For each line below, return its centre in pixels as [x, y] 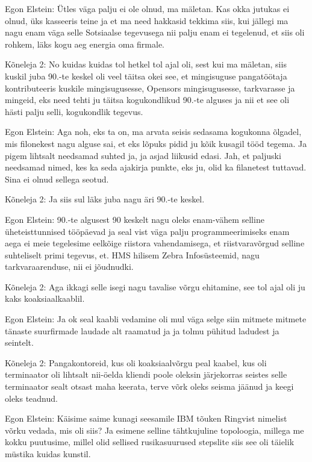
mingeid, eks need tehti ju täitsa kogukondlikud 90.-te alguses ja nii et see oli [147, 100]
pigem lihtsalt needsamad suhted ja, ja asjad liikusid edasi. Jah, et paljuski [143, 155]
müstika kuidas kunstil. [48, 454]
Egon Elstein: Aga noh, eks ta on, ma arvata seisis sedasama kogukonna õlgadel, [153, 132]
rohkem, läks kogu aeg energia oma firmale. [85, 44]
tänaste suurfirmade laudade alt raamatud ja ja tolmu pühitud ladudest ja [142, 330]
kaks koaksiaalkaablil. [45, 298]
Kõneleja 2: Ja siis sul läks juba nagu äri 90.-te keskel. [105, 199]
